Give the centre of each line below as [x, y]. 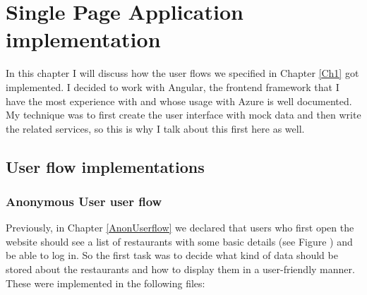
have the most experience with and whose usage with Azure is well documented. [179, 101]
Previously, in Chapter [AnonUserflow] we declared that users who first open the [180, 228]
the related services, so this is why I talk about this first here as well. [155, 128]
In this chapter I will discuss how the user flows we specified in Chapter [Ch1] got [182, 73]
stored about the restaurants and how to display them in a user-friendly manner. [180, 269]
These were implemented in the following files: [106, 283]
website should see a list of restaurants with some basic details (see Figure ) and [179, 241]
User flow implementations [105, 166]
